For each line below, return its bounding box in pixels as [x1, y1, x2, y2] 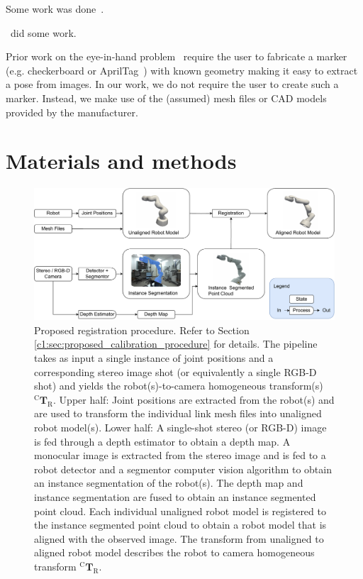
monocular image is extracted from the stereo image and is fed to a [34, 448, 326, 463]
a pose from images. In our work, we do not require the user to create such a [6, 77, 339, 92]
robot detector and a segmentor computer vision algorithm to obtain [34, 461, 332, 476]
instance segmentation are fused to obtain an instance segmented [34, 489, 316, 504]
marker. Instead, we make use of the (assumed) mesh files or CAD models [6, 90, 327, 105]
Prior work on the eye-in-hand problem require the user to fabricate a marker [6, 49, 347, 64]
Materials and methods [6, 146, 237, 175]
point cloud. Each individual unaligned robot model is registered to [34, 503, 326, 518]
